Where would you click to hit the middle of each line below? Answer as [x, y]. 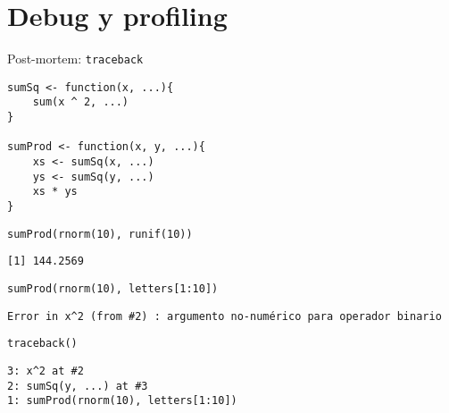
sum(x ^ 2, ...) [81, 102]
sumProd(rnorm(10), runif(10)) [100, 234]
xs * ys [55, 192]
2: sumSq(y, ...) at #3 [78, 386]
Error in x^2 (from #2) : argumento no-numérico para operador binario [224, 316]
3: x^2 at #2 [46, 371]
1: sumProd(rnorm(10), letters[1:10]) [122, 401]
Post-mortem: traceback [75, 59]
